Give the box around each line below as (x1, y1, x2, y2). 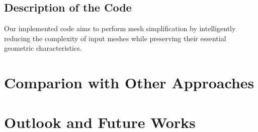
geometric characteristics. (4, 43, 82, 53)
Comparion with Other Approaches (4, 72, 254, 93)
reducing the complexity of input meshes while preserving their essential (4, 33, 226, 43)
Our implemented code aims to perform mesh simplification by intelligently (4, 23, 236, 34)
